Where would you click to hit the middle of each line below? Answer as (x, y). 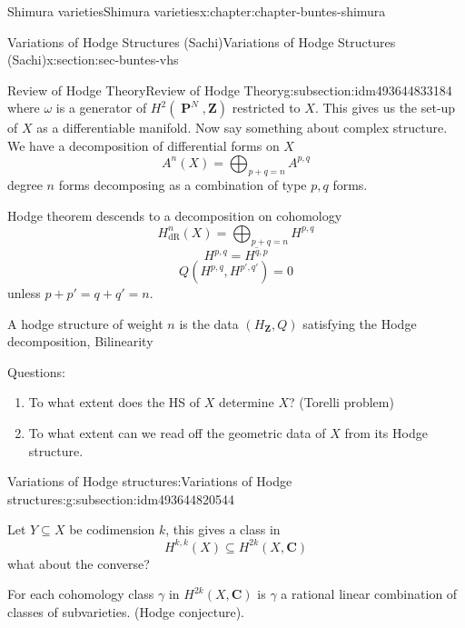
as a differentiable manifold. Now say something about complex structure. (242, 128)
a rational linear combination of (369, 594)
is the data (209, 323)
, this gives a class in (223, 529)
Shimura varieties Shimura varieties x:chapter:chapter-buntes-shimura (197, 11)
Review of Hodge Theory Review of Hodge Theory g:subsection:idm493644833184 (230, 90)
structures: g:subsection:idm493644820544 (121, 498)
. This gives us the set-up (385, 108)
